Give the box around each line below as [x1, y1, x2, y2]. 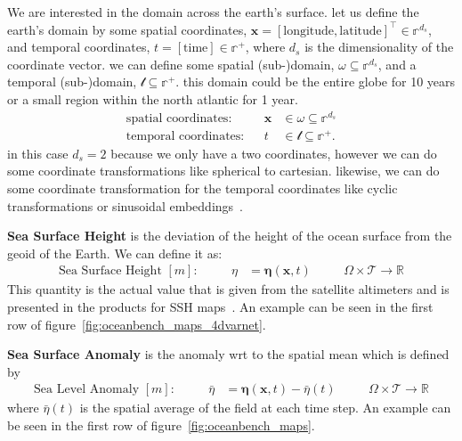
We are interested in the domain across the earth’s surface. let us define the [7, 3, 419, 20]
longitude [283, 24, 335, 37]
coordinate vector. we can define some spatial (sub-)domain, [7, 54, 335, 73]
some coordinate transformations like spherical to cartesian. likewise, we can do [7, 161, 440, 180]
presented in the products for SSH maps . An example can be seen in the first [7, 297, 434, 315]
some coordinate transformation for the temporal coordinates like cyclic [7, 178, 398, 197]
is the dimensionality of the [304, 37, 454, 56]
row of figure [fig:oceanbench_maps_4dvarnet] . [7, 314, 266, 333]
